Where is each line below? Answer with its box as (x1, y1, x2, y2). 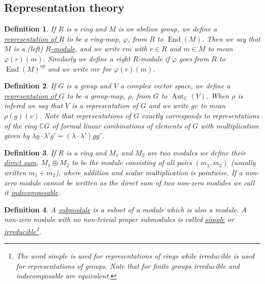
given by (4, 130, 30, 141)
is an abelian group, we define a (118, 23, 217, 34)
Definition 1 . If (4, 23, 56, 34)
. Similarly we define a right (43, 53, 131, 64)
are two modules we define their (147, 147, 246, 157)
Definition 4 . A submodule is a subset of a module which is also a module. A (4, 204, 247, 214)
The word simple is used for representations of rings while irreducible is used (16, 250, 255, 261)
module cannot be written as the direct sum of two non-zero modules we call (19, 177, 255, 187)
